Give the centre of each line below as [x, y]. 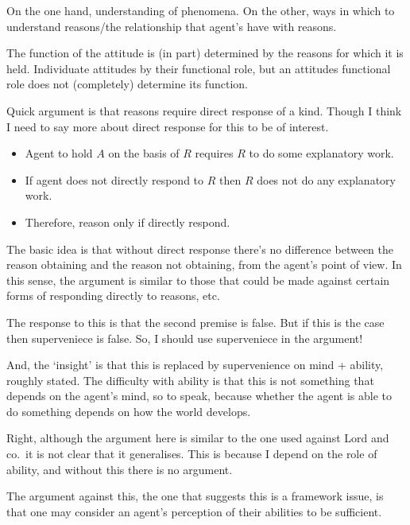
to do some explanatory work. [321, 153]
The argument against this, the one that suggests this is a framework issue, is [195, 496]
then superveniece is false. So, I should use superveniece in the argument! [185, 338]
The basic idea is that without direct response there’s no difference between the [200, 249]
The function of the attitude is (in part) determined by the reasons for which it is [205, 53]
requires [214, 153]
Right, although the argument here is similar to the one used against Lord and [198, 438]
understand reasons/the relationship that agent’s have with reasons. [172, 26]
